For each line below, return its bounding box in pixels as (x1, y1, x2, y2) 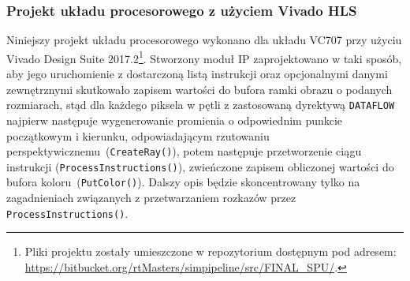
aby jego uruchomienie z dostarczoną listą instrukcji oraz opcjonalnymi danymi (6, 66, 388, 82)
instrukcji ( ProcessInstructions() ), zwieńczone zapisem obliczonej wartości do (6, 158, 394, 174)
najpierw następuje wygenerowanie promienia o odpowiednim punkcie (6, 111, 343, 128)
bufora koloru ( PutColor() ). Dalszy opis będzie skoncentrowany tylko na (6, 174, 360, 190)
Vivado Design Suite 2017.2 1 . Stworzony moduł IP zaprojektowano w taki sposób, (6, 47, 402, 66)
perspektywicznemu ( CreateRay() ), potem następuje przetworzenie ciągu (6, 143, 362, 159)
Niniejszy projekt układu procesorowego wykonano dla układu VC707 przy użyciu (6, 32, 402, 48)
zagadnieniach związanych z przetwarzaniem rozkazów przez (6, 189, 296, 206)
